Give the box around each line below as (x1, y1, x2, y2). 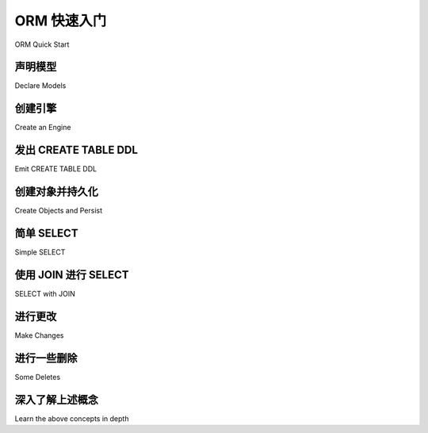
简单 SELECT (14, 226, 78, 239)
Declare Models (14, 81, 67, 90)
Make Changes (14, 330, 64, 340)
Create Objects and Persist (14, 206, 103, 216)
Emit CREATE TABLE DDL (14, 164, 97, 174)
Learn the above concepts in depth (14, 413, 129, 423)
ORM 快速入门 (14, 12, 107, 29)
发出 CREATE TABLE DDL (14, 144, 139, 157)
